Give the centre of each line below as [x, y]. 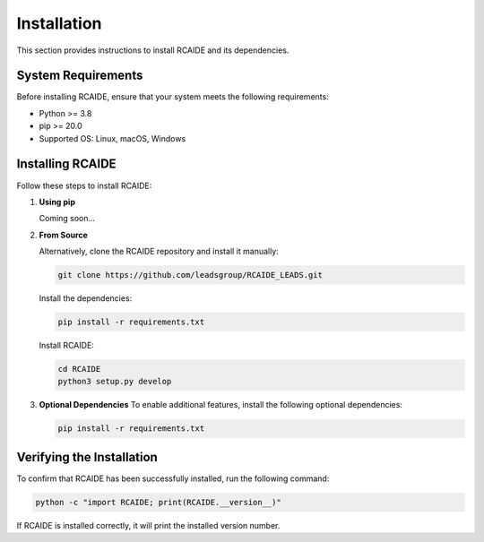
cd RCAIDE [79, 369]
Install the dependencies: [86, 298]
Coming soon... [67, 219]
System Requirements [80, 76]
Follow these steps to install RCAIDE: [84, 185]
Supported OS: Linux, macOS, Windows [112, 138]
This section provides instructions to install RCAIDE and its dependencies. [153, 50]
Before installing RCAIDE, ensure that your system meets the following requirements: [173, 97]
